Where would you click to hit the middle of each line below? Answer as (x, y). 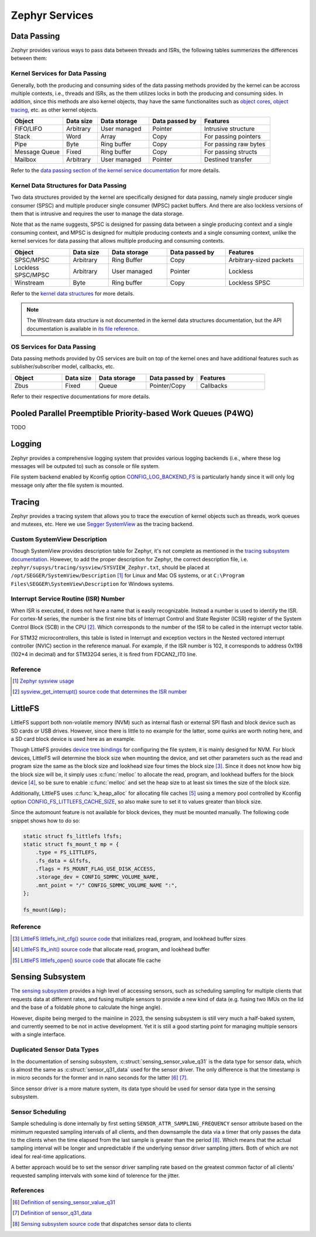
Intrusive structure (229, 129)
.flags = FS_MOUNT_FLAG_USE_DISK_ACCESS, (96, 869)
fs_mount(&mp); (45, 910)
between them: (29, 58)
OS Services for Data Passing (53, 347)
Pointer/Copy (168, 385)
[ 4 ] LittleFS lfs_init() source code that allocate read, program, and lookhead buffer (111, 950)
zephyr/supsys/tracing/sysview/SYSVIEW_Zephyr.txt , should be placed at (110, 567)
